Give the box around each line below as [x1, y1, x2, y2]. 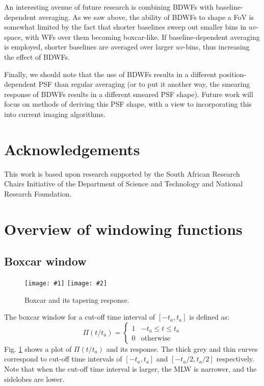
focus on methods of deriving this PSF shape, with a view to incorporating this [4, 99, 252, 109]
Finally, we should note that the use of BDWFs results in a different [4, 68, 217, 79]
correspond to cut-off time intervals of [4, 353, 122, 364]
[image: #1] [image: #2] [24, 280, 108, 287]
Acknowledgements [4, 138, 140, 159]
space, [4, 31, 23, 42]
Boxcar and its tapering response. [24, 294, 129, 305]
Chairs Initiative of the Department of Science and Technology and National [4, 178, 243, 189]
